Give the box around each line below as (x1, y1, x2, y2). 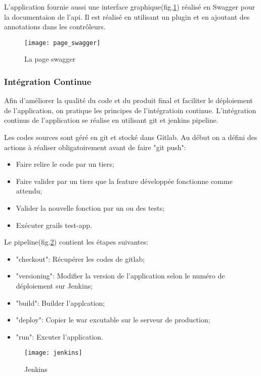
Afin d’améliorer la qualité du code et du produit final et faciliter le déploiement (4, 95, 253, 106)
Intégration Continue (4, 75, 92, 87)
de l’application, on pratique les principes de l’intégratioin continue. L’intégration (4, 105, 256, 115)
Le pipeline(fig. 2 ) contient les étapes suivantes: (4, 237, 149, 247)
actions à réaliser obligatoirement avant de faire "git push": (4, 142, 186, 152)
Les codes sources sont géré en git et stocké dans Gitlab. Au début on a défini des (4, 132, 257, 143)
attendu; (16, 185, 42, 196)
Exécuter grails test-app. (16, 219, 92, 230)
